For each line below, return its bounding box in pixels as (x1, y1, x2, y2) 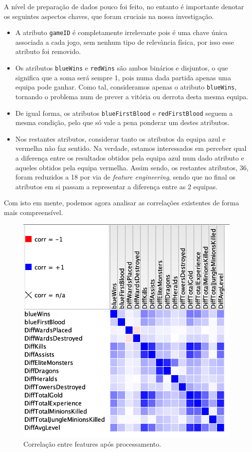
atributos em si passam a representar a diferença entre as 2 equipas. (15, 181, 218, 191)
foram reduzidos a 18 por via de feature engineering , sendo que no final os (15, 172, 235, 182)
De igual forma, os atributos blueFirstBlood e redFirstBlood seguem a (15, 108, 233, 118)
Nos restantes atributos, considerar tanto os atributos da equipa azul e (15, 133, 226, 144)
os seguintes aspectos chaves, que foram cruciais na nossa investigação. (4, 11, 214, 21)
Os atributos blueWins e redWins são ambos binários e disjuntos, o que (15, 63, 228, 73)
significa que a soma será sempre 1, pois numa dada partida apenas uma (15, 72, 231, 82)
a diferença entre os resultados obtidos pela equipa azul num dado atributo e (15, 152, 244, 163)
